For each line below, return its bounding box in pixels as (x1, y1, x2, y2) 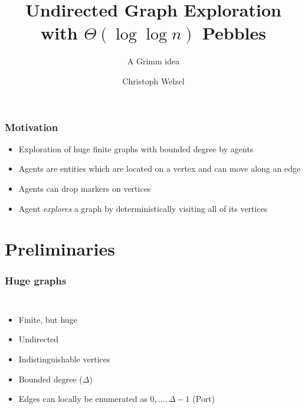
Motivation (5, 119, 58, 134)
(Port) (192, 392, 215, 405)
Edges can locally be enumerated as (18, 392, 147, 405)
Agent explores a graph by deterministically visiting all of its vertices (18, 202, 268, 214)
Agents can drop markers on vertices (18, 182, 151, 194)
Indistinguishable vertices (18, 352, 110, 365)
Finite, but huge (18, 313, 77, 325)
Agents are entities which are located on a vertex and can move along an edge (18, 162, 301, 175)
